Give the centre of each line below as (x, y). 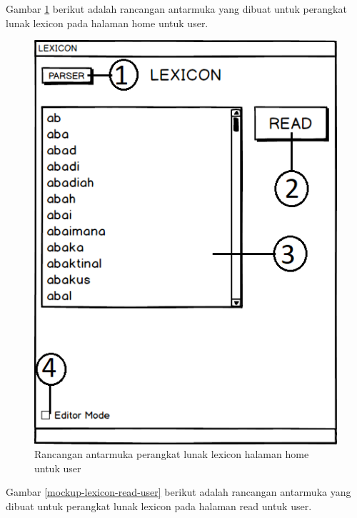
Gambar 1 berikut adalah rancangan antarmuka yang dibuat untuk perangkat (176, 9)
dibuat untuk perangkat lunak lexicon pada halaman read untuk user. (159, 505)
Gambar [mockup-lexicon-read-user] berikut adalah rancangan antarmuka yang (178, 492)
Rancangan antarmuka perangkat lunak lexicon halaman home (172, 454)
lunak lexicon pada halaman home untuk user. (107, 23)
